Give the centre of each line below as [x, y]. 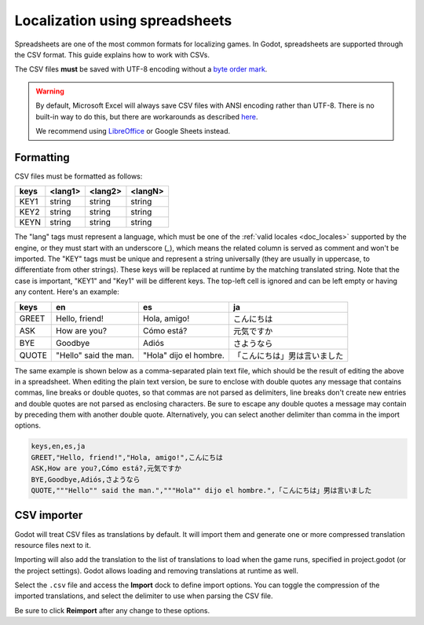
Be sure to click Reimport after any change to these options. [112, 610]
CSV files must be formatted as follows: [79, 176]
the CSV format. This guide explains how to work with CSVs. [112, 54]
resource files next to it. [53, 545]
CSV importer [49, 515]
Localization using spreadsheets [123, 20]
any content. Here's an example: [67, 292]
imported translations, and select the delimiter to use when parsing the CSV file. [144, 596]
